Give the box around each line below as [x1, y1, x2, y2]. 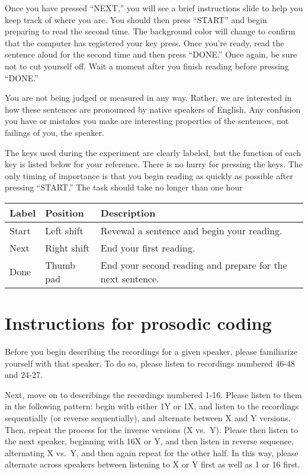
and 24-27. [5, 368, 43, 381]
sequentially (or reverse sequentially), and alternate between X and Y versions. [5, 412, 291, 424]
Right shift [45, 240, 90, 255]
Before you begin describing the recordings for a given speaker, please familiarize [5, 345, 297, 358]
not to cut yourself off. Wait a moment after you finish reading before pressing [5, 59, 289, 72]
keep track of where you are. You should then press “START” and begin [5, 13, 267, 26]
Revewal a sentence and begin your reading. [100, 223, 283, 237]
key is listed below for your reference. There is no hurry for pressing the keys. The [5, 158, 303, 170]
